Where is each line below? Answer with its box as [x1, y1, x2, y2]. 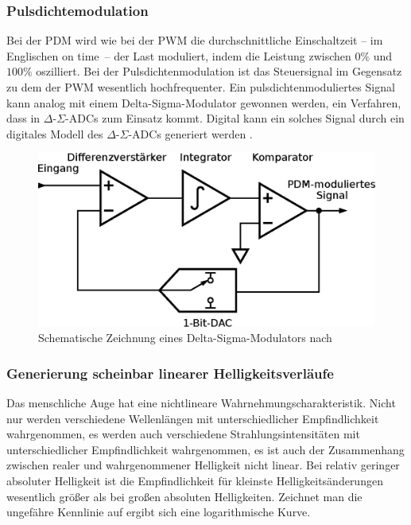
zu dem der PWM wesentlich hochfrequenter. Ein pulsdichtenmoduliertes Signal [6, 79, 395, 95]
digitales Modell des [6, 125, 103, 142]
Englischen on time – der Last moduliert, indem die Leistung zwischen [6, 47, 351, 64]
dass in [6, 110, 41, 126]
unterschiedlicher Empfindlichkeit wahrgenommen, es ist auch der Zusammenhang [6, 441, 405, 457]
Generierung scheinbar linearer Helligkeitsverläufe [6, 363, 334, 383]
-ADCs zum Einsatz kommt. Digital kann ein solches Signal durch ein [65, 110, 405, 126]
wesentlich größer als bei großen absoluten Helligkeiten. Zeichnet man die [6, 488, 363, 504]
